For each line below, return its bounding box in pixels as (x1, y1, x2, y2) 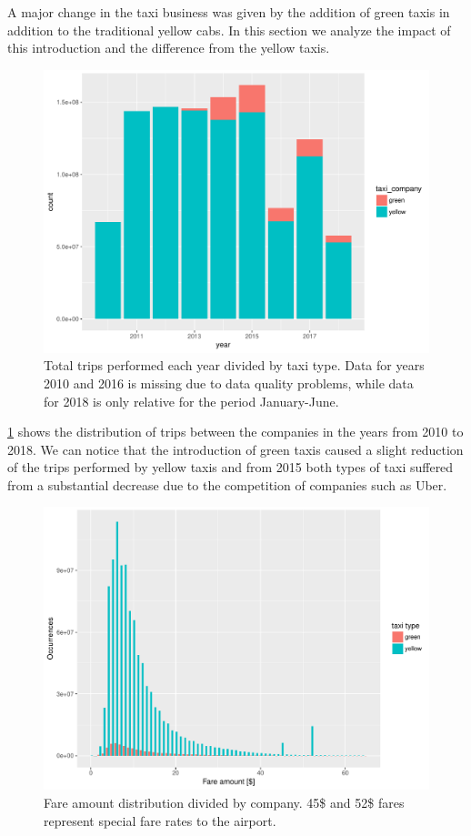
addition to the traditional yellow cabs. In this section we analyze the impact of (7, 20, 451, 39)
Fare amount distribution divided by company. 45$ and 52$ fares (44, 793, 405, 812)
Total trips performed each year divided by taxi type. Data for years (44, 356, 425, 375)
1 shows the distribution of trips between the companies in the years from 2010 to (7, 422, 464, 441)
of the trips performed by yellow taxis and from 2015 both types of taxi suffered (7, 458, 454, 477)
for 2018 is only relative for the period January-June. (44, 391, 339, 410)
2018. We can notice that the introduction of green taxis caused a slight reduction (7, 439, 464, 458)
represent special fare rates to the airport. (44, 811, 276, 830)
